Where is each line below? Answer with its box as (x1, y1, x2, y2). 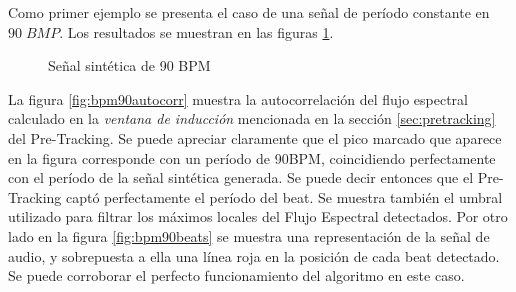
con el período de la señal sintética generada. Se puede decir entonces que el (8, 167, 474, 188)
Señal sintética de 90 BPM (48, 55, 211, 76)
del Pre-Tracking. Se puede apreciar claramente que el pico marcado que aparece (8, 127, 502, 148)
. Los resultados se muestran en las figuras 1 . (59, 21, 334, 42)
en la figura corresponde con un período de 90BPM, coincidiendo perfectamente (8, 147, 496, 168)
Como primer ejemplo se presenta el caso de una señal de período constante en (8, 2, 490, 22)
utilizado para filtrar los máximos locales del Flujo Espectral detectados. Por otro (8, 206, 508, 227)
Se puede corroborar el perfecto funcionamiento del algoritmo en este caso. (8, 265, 465, 286)
